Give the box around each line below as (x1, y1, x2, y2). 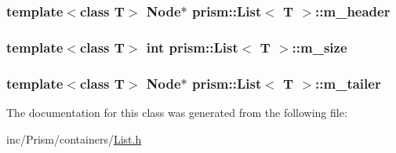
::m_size (292, 37, 347, 56)
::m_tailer (315, 73, 381, 93)
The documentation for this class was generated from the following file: (6, 104, 347, 120)
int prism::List (146, 37, 238, 56)
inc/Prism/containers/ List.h (6, 130, 142, 147)
